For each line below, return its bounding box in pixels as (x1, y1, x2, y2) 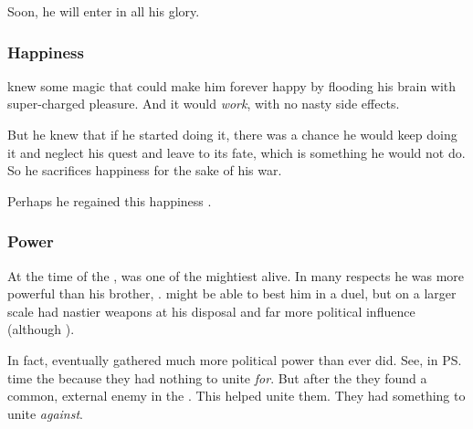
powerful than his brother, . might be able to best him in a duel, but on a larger (7, 284, 457, 303)
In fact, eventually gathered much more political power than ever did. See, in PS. (7, 350, 462, 369)
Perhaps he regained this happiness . (7, 191, 212, 210)
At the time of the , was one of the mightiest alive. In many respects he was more (7, 266, 465, 285)
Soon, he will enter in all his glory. (7, 2, 200, 20)
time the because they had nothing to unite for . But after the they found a (7, 368, 427, 387)
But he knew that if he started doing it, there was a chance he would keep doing (7, 125, 457, 143)
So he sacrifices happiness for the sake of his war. (7, 161, 282, 180)
